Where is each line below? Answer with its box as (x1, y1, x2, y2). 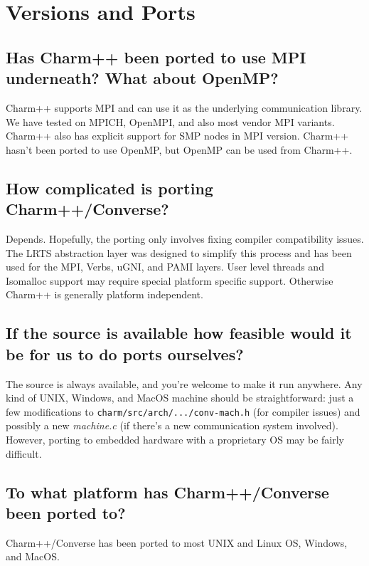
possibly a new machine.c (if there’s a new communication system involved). (6, 418, 338, 433)
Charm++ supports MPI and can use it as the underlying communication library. (6, 100, 363, 115)
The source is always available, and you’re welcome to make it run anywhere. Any (6, 376, 363, 391)
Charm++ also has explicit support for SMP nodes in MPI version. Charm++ (6, 128, 349, 143)
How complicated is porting (6, 177, 213, 199)
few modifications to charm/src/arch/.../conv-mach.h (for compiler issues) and (6, 404, 360, 419)
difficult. (6, 446, 42, 461)
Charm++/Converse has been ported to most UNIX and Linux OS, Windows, (6, 535, 348, 550)
